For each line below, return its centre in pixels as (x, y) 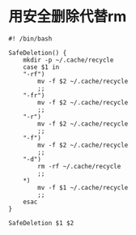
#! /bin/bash (30, 38)
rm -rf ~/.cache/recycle (79, 166)
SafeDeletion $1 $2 (41, 223)
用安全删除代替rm (68, 17)
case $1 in (41, 67)
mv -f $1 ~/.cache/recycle (83, 187)
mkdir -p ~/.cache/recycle (68, 60)
